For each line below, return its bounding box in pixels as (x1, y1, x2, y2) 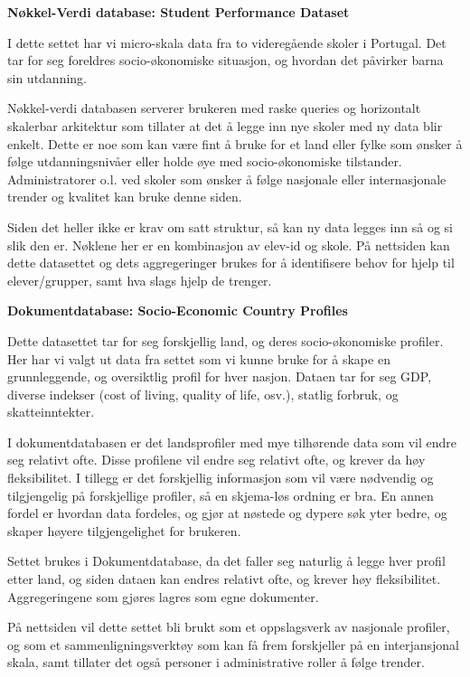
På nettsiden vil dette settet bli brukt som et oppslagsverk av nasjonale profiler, (7, 617, 450, 636)
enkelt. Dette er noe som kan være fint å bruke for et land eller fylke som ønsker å (7, 134, 463, 153)
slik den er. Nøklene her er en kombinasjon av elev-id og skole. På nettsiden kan (7, 235, 450, 254)
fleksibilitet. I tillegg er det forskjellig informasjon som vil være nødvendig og (7, 468, 434, 487)
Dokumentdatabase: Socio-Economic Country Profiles (7, 301, 348, 320)
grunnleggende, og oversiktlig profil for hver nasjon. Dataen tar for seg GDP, (7, 367, 432, 386)
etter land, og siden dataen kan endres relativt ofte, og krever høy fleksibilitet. (7, 569, 441, 588)
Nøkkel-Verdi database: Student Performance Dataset (7, 3, 350, 21)
